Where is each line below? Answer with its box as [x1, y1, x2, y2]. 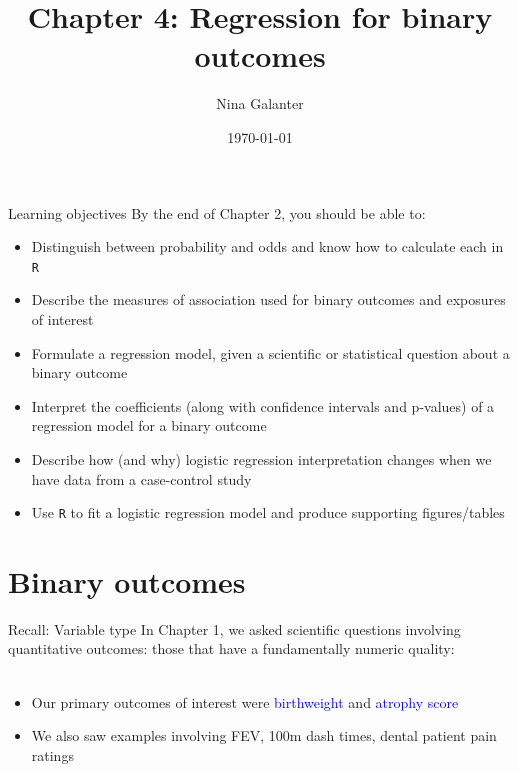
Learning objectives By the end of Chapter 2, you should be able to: [8, 202, 426, 223]
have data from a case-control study [31, 468, 252, 489]
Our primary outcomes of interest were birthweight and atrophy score [31, 691, 459, 712]
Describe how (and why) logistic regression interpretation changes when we [31, 448, 492, 469]
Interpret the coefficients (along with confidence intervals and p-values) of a [31, 395, 495, 416]
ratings [31, 744, 74, 765]
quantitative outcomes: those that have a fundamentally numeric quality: [8, 638, 455, 659]
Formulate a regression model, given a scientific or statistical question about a [31, 342, 510, 363]
